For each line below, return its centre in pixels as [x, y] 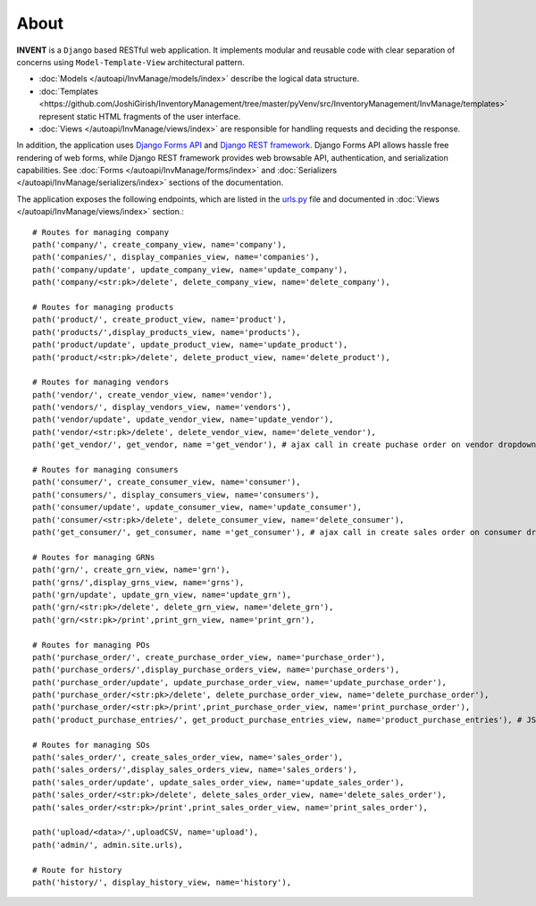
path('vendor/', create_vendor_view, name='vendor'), [152, 394]
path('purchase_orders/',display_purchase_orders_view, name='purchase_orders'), [216, 670]
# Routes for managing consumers [105, 470]
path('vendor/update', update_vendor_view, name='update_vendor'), [183, 419]
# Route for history [77, 870]
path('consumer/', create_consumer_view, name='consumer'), [167, 482]
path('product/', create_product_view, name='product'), [160, 320]
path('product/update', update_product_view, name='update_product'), [190, 345]
